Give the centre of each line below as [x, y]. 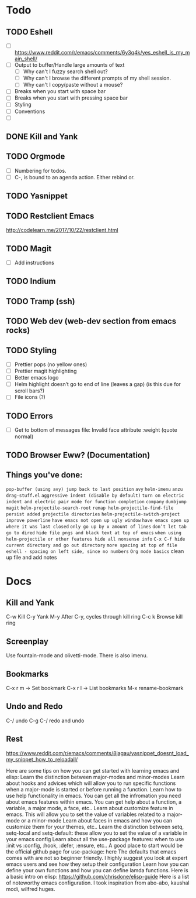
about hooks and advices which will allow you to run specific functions [91, 783]
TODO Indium [31, 281]
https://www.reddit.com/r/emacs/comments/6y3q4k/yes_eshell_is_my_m [102, 53]
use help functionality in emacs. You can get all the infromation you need [94, 795]
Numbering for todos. [40, 170]
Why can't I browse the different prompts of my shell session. [97, 78]
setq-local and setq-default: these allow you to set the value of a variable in [97, 833]
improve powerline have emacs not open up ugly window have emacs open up [98, 521]
